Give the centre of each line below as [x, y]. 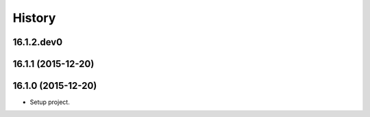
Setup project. [50, 102]
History [34, 18]
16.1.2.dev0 [38, 42]
